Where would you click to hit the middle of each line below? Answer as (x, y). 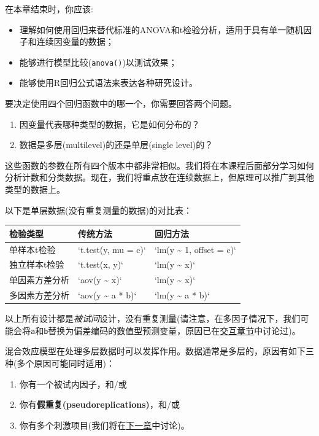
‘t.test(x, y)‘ (101, 264)
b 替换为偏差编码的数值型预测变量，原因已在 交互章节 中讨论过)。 (172, 330)
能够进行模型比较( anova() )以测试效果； (98, 62)
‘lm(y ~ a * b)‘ (182, 295)
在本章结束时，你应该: (49, 9)
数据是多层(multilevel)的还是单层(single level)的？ (116, 145)
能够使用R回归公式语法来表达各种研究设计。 (109, 83)
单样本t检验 (33, 249)
